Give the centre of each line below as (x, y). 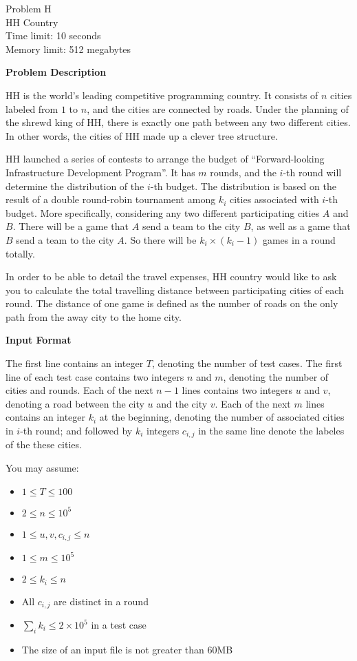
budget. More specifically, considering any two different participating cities (163, 212)
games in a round (299, 239)
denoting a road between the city (75, 403)
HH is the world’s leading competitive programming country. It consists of (162, 95)
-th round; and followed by (76, 431)
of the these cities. (44, 444)
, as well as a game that (301, 226)
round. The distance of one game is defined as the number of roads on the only (172, 303)
